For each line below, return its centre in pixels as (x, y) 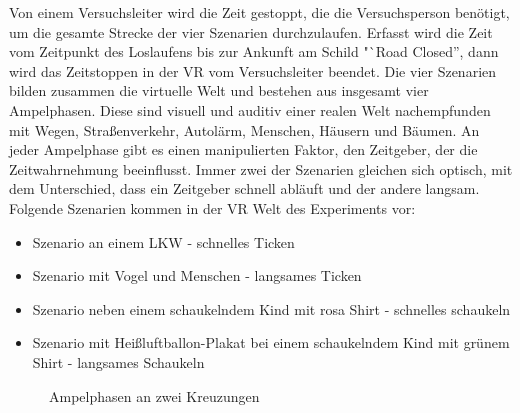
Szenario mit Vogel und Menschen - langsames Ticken (197, 275)
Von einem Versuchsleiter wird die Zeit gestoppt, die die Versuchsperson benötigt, (259, 12)
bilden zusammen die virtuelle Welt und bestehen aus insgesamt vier (219, 90)
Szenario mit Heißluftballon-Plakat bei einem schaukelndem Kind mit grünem (271, 342)
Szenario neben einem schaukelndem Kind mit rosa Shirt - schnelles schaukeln (271, 308)
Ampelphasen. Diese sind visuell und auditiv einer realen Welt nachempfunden (250, 109)
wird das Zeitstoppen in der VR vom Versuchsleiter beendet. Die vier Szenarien (253, 70)
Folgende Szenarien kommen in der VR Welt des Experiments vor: (212, 207)
